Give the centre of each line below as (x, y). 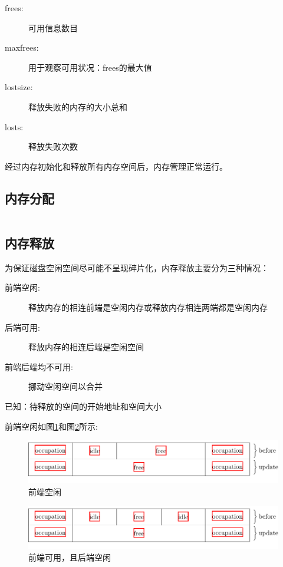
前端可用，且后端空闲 (70, 557)
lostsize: (19, 87)
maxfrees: (22, 47)
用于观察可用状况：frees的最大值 (90, 67)
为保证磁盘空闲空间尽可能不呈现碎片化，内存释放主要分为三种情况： (137, 267)
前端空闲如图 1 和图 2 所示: (51, 426)
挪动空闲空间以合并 (65, 386)
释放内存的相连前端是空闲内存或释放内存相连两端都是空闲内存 (148, 307)
